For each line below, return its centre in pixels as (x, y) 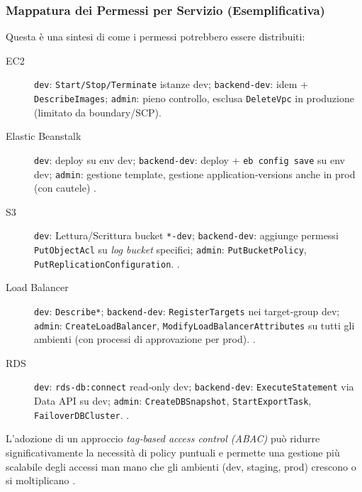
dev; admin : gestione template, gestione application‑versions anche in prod (195, 174)
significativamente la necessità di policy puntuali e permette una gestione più (173, 453)
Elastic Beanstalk (44, 136)
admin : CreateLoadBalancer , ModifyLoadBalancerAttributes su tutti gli (194, 325)
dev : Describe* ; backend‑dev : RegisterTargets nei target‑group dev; (187, 311)
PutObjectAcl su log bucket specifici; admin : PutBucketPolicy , (170, 250)
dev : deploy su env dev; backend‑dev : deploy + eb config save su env (190, 159)
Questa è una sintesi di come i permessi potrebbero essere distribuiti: (155, 37)
